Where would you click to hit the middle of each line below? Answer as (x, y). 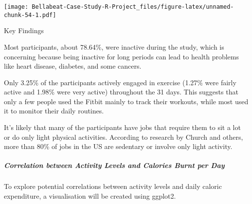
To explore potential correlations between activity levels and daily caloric (113, 186)
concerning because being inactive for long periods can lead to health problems (122, 56)
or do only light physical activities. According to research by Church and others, (124, 137)
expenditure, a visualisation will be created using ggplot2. (90, 196)
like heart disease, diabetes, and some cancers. (73, 66)
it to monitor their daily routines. (54, 111)
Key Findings (24, 30)
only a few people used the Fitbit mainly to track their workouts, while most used (126, 101)
